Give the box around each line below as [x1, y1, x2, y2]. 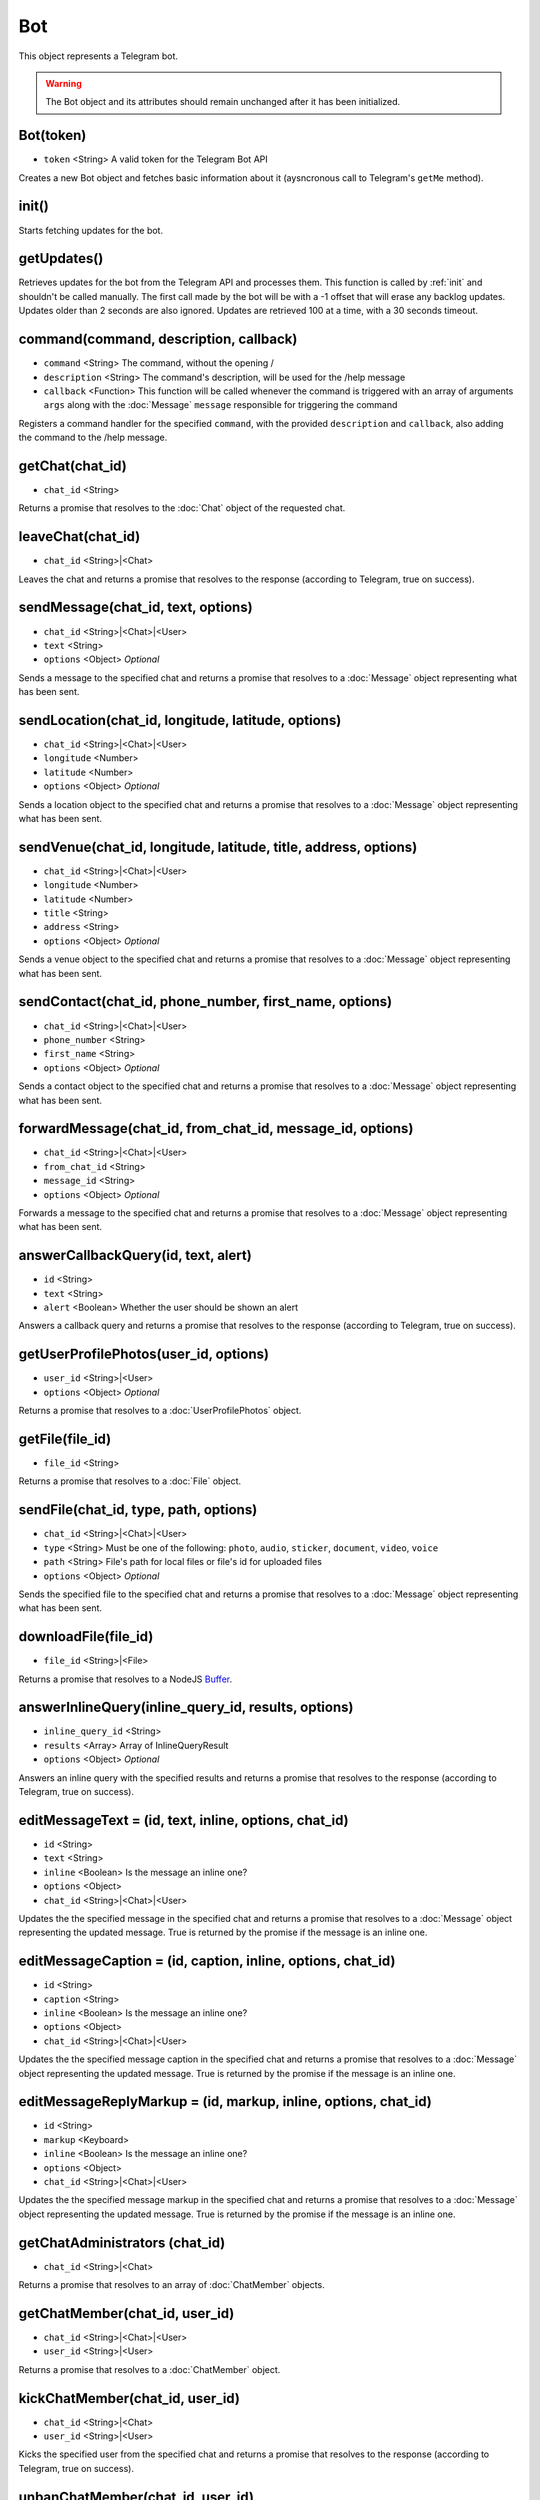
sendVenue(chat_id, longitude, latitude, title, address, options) [18, 838, 418, 855]
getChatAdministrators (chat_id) [18, 2234, 226, 2251]
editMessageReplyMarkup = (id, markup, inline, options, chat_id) [18, 2093, 432, 2110]
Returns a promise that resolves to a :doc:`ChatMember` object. [18, 2363, 281, 2375]
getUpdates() [18, 250, 104, 267]
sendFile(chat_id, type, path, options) [18, 1501, 258, 1519]
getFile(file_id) [18, 1430, 112, 1447]
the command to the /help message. [18, 431, 168, 444]
